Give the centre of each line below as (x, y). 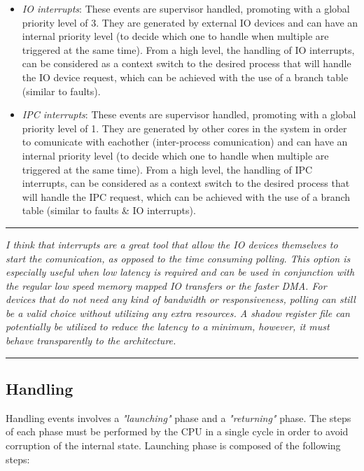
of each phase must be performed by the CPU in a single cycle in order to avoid (177, 431)
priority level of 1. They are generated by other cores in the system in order (184, 128)
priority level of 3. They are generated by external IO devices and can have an (190, 22)
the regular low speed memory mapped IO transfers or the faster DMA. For (166, 285)
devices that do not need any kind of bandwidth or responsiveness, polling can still (181, 299)
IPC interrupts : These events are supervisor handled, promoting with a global (189, 114)
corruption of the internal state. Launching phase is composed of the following (173, 445)
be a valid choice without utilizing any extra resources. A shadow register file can (178, 312)
